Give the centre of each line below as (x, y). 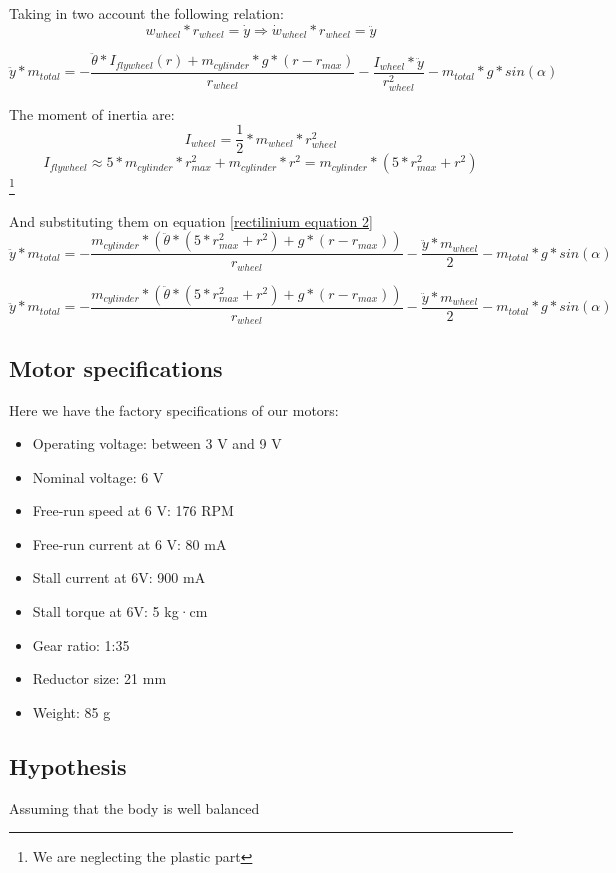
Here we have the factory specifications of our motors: (174, 409)
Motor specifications (116, 367)
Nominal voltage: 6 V (98, 476)
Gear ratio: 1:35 (81, 644)
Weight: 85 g (71, 711)
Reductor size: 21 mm (99, 678)
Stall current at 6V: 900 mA (119, 577)
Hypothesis (68, 765)
